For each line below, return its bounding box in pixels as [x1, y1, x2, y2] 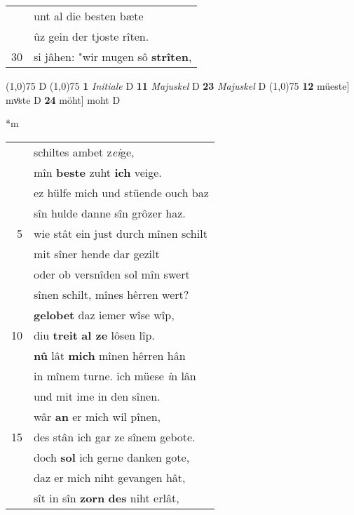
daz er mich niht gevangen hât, [34, 469, 186, 486]
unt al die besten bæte [34, 8, 144, 24]
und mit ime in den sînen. [34, 387, 161, 404]
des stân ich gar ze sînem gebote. [34, 428, 196, 445]
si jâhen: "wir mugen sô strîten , [34, 48, 192, 65]
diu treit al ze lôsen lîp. [34, 326, 155, 343]
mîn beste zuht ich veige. [34, 163, 162, 180]
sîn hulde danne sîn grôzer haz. [34, 204, 186, 221]
